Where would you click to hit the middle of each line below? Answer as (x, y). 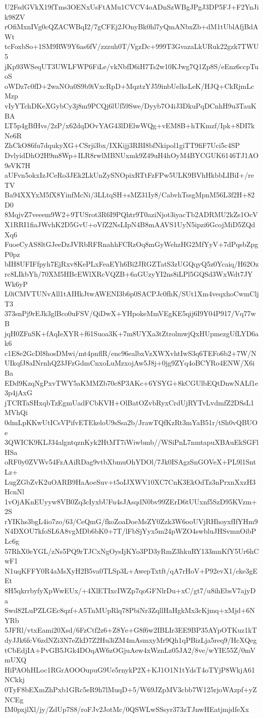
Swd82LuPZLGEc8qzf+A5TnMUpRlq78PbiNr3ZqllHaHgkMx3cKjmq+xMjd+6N (130, 610)
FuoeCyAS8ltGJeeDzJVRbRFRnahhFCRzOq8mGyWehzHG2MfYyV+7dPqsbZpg (131, 244)
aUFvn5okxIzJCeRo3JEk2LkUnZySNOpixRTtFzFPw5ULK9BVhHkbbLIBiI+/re (129, 175)
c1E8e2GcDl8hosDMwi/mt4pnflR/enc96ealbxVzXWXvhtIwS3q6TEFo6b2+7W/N (130, 353)
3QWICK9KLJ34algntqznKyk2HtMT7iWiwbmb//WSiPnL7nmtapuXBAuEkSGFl (132, 442)
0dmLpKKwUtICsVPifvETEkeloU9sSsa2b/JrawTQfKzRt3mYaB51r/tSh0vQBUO (131, 422)
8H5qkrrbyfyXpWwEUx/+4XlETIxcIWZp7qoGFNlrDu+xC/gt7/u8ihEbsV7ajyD (130, 591)
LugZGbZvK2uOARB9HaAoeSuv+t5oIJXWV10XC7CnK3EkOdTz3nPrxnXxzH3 (130, 481)
